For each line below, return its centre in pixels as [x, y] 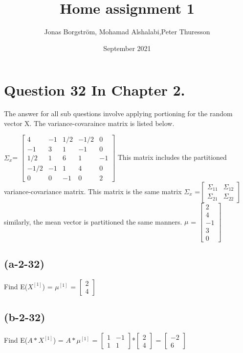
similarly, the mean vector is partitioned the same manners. [93, 221]
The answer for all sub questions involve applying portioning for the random [118, 113]
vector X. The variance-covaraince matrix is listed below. [89, 123]
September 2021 [127, 48]
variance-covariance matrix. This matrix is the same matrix [93, 191]
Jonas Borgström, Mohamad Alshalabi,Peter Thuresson [127, 32]
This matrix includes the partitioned [172, 157]
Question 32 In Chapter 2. [95, 90]
